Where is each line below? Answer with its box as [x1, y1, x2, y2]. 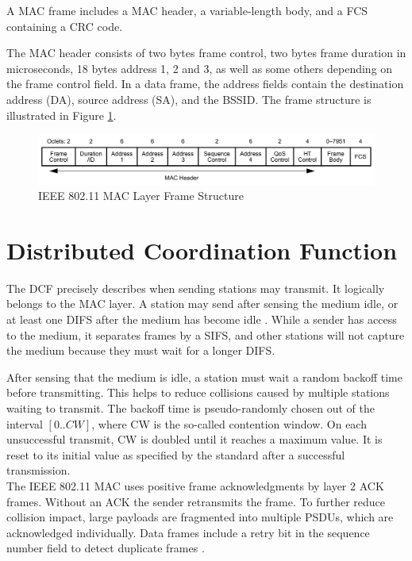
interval [6, 415, 43, 432]
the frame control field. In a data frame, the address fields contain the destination [6, 75, 404, 92]
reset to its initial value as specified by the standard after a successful [6, 446, 345, 463]
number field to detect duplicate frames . [6, 540, 205, 556]
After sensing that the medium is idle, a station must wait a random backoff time [6, 368, 402, 385]
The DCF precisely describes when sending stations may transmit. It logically [6, 279, 385, 296]
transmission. [6, 462, 71, 478]
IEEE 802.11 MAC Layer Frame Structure [38, 187, 244, 204]
